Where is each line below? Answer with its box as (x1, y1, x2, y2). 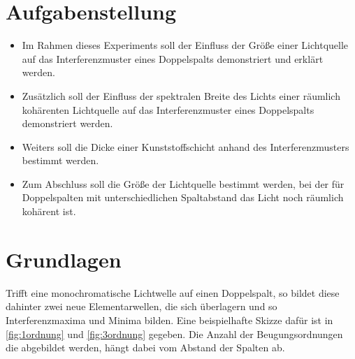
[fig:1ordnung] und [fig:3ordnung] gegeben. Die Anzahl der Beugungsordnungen (6, 326, 343, 341)
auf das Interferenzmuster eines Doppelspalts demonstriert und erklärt (22, 51, 324, 66)
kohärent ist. (22, 204, 76, 219)
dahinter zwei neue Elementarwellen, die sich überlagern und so (6, 299, 277, 314)
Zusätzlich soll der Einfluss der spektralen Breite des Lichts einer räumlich (22, 88, 340, 103)
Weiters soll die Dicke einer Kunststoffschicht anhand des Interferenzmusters (22, 139, 349, 154)
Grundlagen (6, 244, 122, 273)
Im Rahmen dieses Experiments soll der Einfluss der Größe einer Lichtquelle (22, 38, 349, 52)
